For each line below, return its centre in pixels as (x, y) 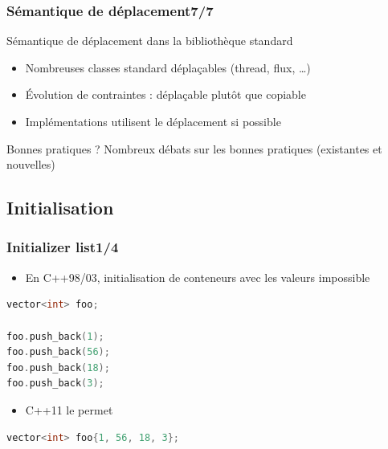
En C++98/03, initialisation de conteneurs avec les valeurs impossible (198, 277)
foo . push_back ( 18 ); (58, 367)
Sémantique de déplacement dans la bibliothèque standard (150, 41)
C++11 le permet (69, 409)
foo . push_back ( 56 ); (58, 352)
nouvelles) (31, 164)
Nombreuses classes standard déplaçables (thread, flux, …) (168, 67)
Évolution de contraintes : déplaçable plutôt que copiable (165, 94)
